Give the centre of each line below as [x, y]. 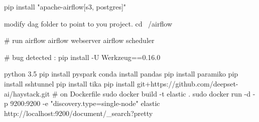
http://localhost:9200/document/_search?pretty [79, 113]
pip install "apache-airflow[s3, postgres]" [65, 6]
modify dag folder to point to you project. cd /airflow [88, 23]
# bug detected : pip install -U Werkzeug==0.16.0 [82, 57]
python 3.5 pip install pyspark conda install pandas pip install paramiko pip [121, 74]
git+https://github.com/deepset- [187, 83]
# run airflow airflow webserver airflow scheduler [79, 40]
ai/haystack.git [27, 93]
